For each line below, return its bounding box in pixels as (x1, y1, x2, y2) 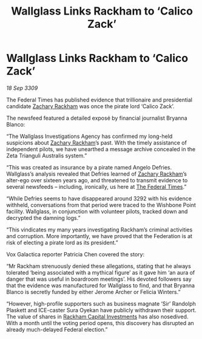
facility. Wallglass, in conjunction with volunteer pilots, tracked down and (6, 208, 188, 215)
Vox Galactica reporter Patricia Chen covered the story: (6, 250, 144, 258)
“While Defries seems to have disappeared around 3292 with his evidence (6, 194, 192, 202)
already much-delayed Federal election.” (6, 326, 108, 333)
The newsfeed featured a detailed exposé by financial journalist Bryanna (6, 114, 187, 122)
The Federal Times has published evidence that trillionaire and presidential (6, 96, 193, 103)
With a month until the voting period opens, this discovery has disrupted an (6, 319, 194, 326)
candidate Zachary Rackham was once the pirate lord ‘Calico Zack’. (6, 102, 175, 110)
